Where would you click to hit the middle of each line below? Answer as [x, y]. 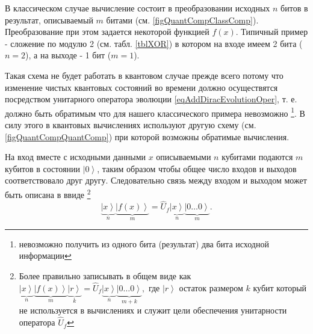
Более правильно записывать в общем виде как [105, 276]
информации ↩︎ [45, 255]
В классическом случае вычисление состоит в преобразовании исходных [138, 8]
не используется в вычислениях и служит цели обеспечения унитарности [153, 310]
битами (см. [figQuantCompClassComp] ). [182, 20]
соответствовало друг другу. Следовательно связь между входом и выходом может [156, 180]
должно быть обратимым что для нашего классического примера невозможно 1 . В [155, 112]
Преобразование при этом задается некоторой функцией [107, 32]
